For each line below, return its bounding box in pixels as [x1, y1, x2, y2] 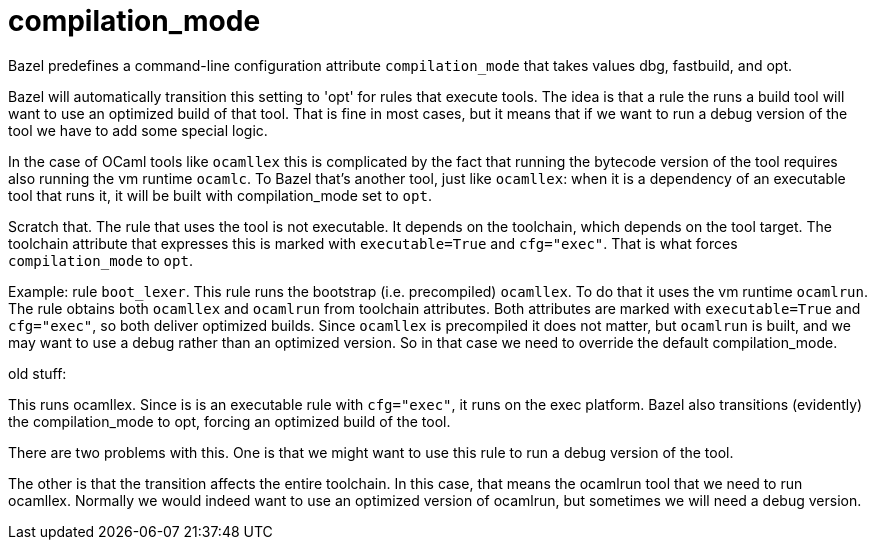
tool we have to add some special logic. [8, 121, 268, 139]
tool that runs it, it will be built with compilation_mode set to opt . [8, 186, 432, 204]
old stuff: [8, 364, 67, 382]
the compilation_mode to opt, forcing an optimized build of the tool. [8, 412, 451, 430]
